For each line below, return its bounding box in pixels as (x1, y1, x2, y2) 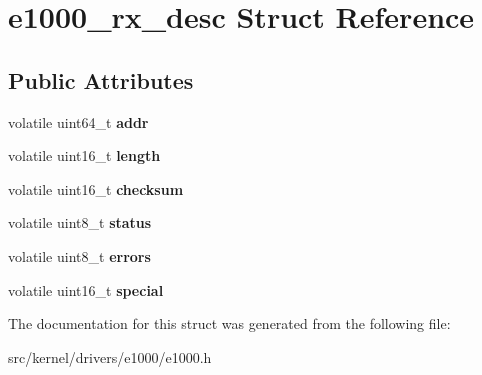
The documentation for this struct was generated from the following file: (8, 313, 451, 334)
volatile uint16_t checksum (8, 178, 184, 199)
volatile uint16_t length (8, 145, 161, 166)
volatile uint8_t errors (8, 245, 151, 266)
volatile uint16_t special (8, 279, 164, 300)
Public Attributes (8, 64, 194, 95)
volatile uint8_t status (8, 212, 152, 233)
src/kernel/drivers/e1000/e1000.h (8, 346, 212, 367)
